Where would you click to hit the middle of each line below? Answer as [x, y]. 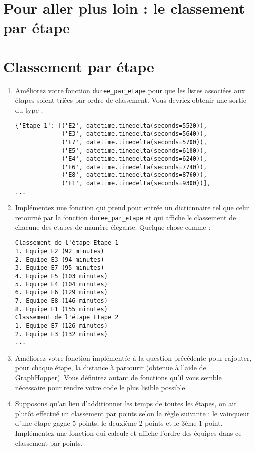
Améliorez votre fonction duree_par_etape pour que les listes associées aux [130, 90]
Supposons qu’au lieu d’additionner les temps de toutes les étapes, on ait [126, 404]
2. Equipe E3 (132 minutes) [61, 334]
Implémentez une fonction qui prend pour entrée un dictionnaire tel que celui [132, 207]
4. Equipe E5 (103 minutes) [61, 276]
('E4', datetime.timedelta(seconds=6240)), [134, 159]
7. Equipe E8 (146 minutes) [61, 301]
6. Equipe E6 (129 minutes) [61, 293]
